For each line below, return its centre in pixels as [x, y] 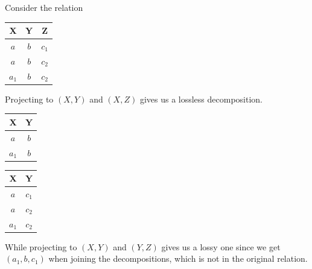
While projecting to [41, 246]
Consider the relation [44, 7]
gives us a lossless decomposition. [201, 99]
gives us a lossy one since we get [221, 246]
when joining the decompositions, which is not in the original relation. [178, 258]
